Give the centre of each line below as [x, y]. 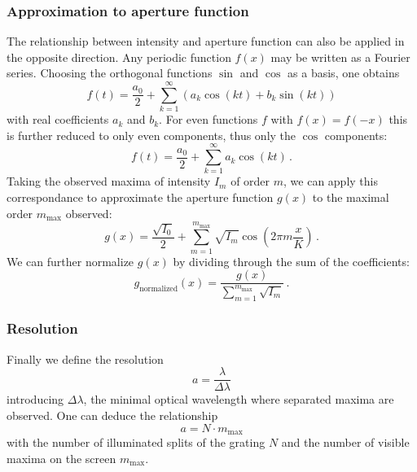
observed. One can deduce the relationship [112, 415]
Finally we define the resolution [85, 358]
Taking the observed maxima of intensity [109, 181]
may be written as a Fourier [340, 57]
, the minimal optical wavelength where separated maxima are [239, 399]
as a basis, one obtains [344, 73]
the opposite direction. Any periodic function [119, 57]
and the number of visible [345, 442]
